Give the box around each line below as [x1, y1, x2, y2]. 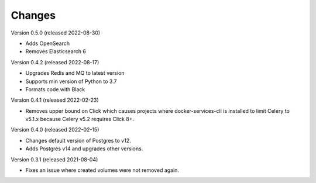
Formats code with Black [25, 85, 85, 93]
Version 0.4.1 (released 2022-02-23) [11, 96, 99, 103]
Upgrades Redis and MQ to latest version [25, 70, 125, 77]
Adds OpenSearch [25, 40, 70, 47]
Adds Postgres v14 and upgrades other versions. [25, 145, 143, 152]
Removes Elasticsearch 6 [25, 48, 86, 55]
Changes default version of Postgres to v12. [25, 137, 131, 144]
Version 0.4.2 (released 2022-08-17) [11, 58, 99, 65]
